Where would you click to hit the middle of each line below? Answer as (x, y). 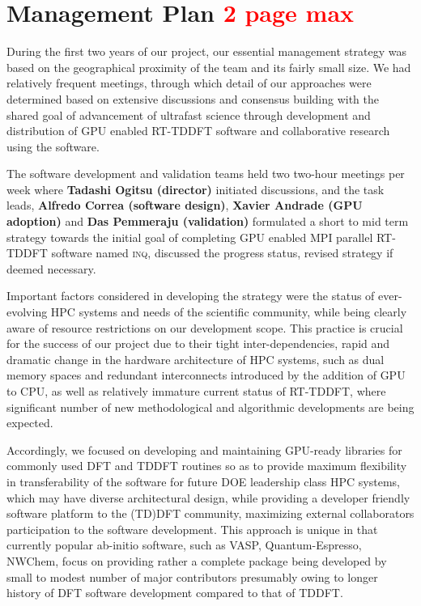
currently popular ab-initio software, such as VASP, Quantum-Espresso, (184, 545)
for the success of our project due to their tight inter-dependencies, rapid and (198, 343)
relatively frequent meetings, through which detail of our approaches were (189, 83)
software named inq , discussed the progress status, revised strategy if (222, 253)
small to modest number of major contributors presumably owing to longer (192, 576)
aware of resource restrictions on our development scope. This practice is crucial (205, 327)
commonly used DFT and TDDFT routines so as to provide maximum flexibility (207, 466)
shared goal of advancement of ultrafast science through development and (189, 114)
